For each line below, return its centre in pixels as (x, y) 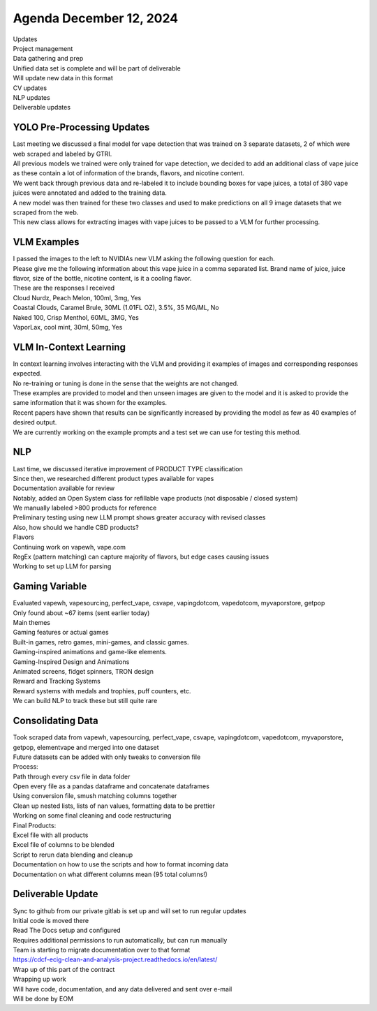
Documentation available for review (64, 488)
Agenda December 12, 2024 (96, 18)
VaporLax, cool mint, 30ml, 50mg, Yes (68, 327)
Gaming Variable (50, 586)
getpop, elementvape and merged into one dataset (86, 747)
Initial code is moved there (51, 920)
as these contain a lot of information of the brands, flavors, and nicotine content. (128, 173)
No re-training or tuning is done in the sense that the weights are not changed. (126, 383)
